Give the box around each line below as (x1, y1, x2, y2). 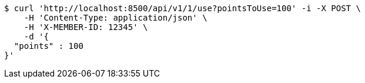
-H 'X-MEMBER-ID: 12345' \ (24, 22, 148, 32)
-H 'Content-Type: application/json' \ (24, 13, 207, 22)
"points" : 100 (14, 41, 83, 51)
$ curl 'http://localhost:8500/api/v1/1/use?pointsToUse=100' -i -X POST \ (4, 4, 361, 13)
